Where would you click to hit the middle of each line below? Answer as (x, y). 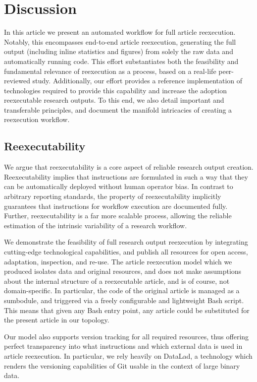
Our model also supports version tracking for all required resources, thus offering (127, 336)
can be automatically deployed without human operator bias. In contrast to (119, 186)
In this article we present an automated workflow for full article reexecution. (120, 32)
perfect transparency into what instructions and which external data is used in (123, 346)
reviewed (17, 81)
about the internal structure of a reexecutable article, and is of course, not (117, 281)
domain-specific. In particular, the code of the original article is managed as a (122, 290)
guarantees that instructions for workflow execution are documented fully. (116, 206)
